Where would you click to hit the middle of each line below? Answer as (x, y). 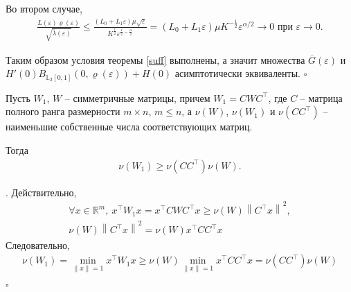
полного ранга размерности (63, 111)
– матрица (321, 97)
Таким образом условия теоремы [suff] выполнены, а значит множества (155, 59)
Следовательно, (38, 244)
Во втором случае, (44, 8)
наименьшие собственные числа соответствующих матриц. (129, 127)
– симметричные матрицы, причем (137, 97)
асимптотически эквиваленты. (237, 73)
